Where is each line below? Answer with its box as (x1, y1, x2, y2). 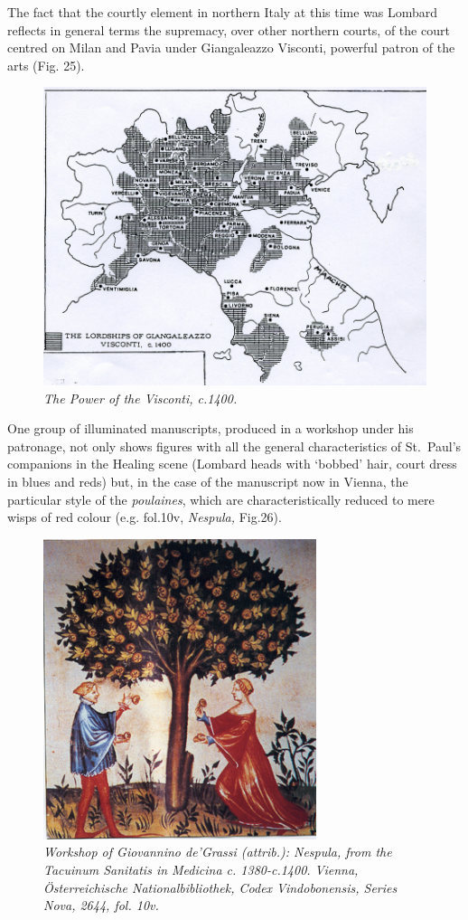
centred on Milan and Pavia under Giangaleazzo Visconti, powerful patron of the (7, 38, 455, 57)
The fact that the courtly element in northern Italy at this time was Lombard (7, 3, 438, 21)
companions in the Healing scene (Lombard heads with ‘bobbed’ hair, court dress (7, 454, 457, 473)
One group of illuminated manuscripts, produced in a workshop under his (7, 419, 414, 438)
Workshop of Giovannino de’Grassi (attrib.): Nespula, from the (43, 842, 392, 861)
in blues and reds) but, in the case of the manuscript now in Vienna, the (7, 471, 408, 490)
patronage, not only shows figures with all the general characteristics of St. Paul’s (7, 436, 462, 455)
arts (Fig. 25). (7, 55, 85, 74)
